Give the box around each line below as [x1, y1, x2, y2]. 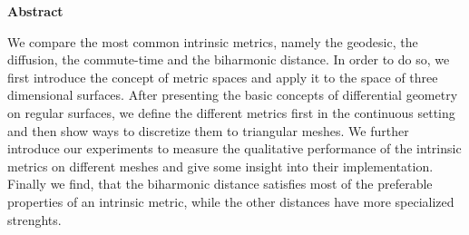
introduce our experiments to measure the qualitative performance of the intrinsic [7, 139, 462, 158]
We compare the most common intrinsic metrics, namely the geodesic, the [7, 32, 418, 51]
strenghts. [7, 210, 62, 229]
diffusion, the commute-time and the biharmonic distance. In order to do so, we [7, 50, 450, 69]
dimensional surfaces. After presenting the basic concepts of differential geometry [7, 85, 458, 104]
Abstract [7, 2, 64, 20]
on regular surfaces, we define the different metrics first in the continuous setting [7, 103, 455, 122]
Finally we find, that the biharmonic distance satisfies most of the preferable [7, 174, 433, 193]
